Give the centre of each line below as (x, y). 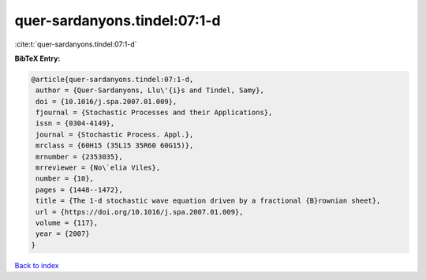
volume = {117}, (67, 223)
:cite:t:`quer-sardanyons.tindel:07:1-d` (76, 44)
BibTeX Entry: (37, 58)
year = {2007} (63, 234)
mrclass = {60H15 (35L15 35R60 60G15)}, (115, 146)
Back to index (37, 265)
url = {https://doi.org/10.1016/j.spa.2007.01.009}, (140, 212)
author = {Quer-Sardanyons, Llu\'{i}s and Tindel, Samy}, (150, 90)
